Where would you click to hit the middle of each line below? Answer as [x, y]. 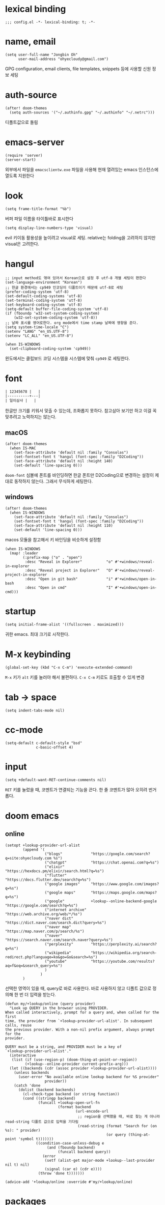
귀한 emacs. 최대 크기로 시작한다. [37, 634]
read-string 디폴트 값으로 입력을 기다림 [42, 1121]
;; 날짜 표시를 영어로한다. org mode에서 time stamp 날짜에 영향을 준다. [72, 323]
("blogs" [54, 854]
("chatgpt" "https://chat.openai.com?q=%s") [102, 862]
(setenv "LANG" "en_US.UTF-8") [37, 331]
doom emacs [32, 816]
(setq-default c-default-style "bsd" [44, 743]
